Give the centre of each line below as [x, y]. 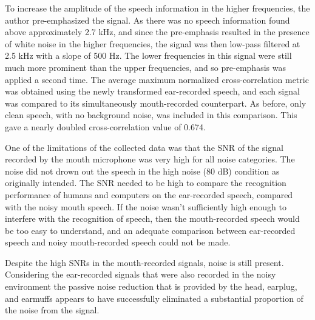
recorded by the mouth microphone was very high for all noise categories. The [150, 159]
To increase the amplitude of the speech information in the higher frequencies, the [157, 8]
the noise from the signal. [52, 310]
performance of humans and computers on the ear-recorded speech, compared [149, 194]
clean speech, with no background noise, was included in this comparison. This [151, 115]
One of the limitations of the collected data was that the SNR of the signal [144, 147]
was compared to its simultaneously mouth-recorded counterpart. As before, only [156, 103]
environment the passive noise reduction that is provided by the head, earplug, [151, 286]
